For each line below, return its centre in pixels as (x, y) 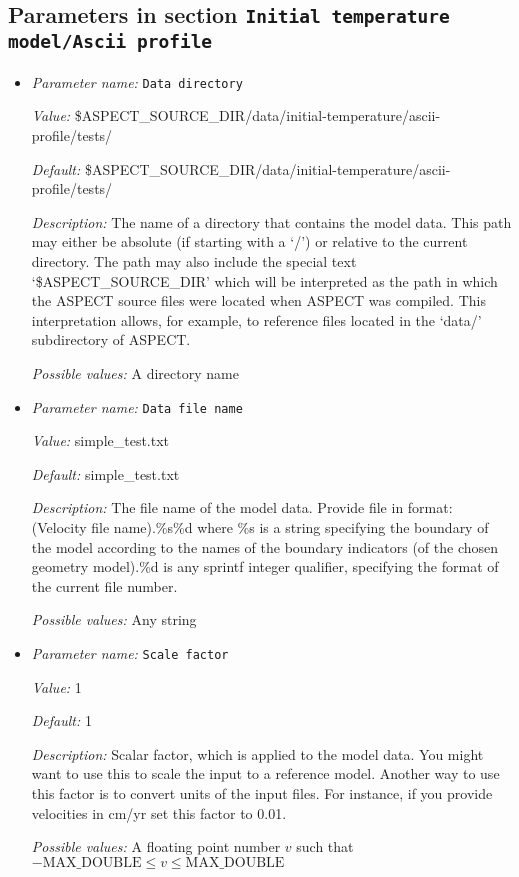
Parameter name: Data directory (137, 81)
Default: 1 (61, 720)
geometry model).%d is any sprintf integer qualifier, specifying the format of (265, 566)
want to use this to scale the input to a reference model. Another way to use (265, 773)
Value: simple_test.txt (100, 440)
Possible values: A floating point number (156, 846)
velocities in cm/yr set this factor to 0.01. (159, 812)
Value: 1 (56, 686)
